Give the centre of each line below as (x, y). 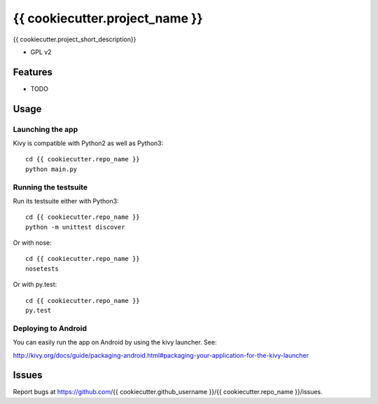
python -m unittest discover (75, 227)
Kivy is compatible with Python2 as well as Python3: (88, 143)
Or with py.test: (35, 285)
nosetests (42, 269)
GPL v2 (41, 52)
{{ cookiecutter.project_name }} (108, 18)
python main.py (51, 169)
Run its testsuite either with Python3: (66, 201)
